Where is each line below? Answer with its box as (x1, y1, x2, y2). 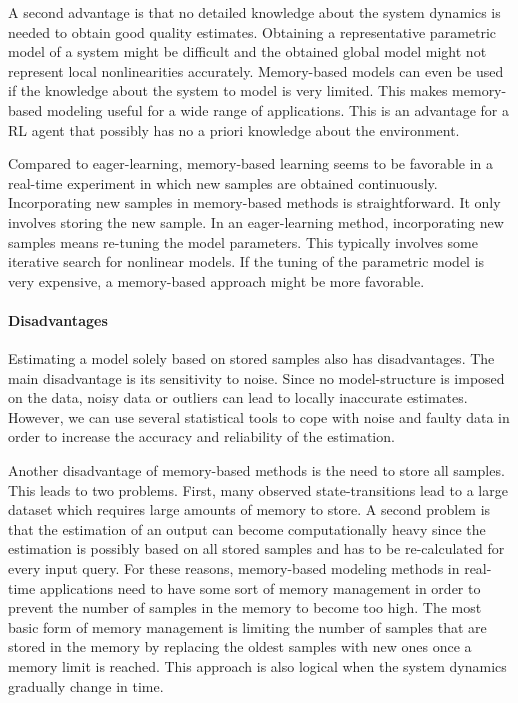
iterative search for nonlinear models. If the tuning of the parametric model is (8, 251, 485, 272)
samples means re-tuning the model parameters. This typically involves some (8, 231, 478, 252)
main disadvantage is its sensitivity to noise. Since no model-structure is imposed (8, 367, 505, 388)
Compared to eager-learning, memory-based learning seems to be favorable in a (8, 153, 493, 174)
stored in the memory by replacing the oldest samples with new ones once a (8, 636, 472, 657)
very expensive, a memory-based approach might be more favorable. (8, 270, 425, 291)
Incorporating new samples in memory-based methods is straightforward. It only (8, 192, 501, 213)
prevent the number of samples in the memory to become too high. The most (8, 597, 482, 618)
